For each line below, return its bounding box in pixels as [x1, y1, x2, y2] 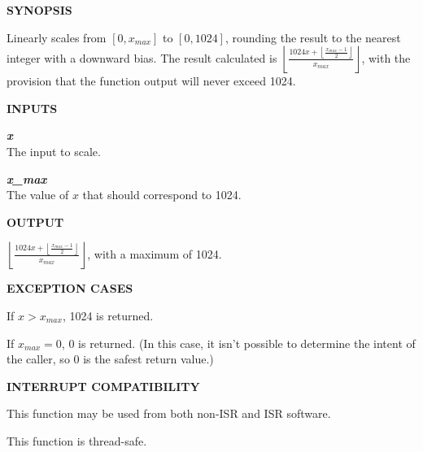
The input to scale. [7, 142, 101, 159]
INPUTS [7, 99, 58, 116]
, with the [361, 49, 411, 66]
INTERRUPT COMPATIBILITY [7, 377, 200, 394]
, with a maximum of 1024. [87, 245, 222, 262]
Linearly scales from [7, 28, 107, 46]
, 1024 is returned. [62, 306, 154, 324]
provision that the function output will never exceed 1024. [7, 72, 296, 89]
